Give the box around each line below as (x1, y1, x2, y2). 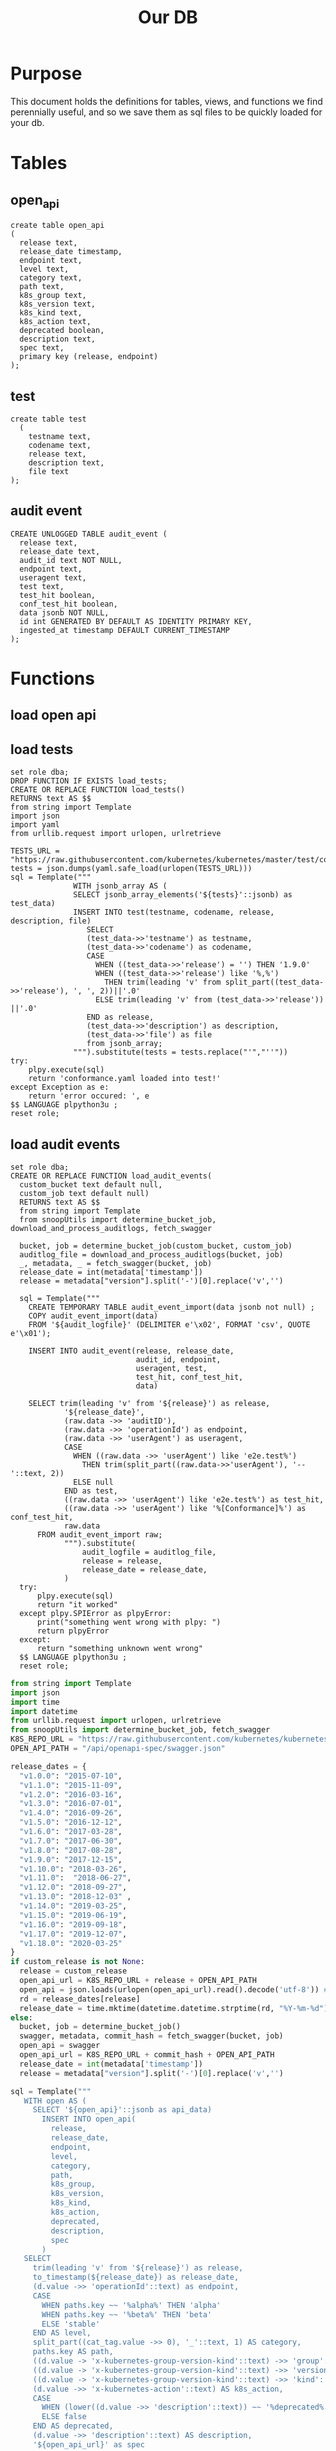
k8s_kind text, (19, 308, 83, 318)
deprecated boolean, (19, 326, 105, 336)
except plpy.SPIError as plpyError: (19, 1608, 172, 1618)
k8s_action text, (19, 317, 92, 327)
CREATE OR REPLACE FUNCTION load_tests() (10, 785, 186, 795)
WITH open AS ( (23, 2096, 87, 2106)
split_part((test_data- (224, 977, 325, 988)
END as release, (86, 1012, 155, 1023)
